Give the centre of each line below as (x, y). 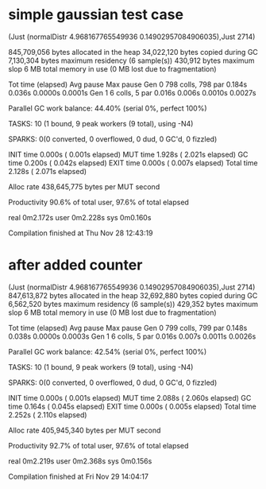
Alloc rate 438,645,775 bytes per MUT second (84, 186)
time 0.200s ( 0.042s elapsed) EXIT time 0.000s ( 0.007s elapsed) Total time (133, 163)
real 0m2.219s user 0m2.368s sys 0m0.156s (80, 461)
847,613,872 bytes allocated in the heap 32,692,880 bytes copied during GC (133, 295)
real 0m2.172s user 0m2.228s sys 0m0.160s (80, 217)
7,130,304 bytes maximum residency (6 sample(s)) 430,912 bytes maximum (131, 60)
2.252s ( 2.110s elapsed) (48, 414)
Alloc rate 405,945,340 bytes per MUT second (85, 430)
